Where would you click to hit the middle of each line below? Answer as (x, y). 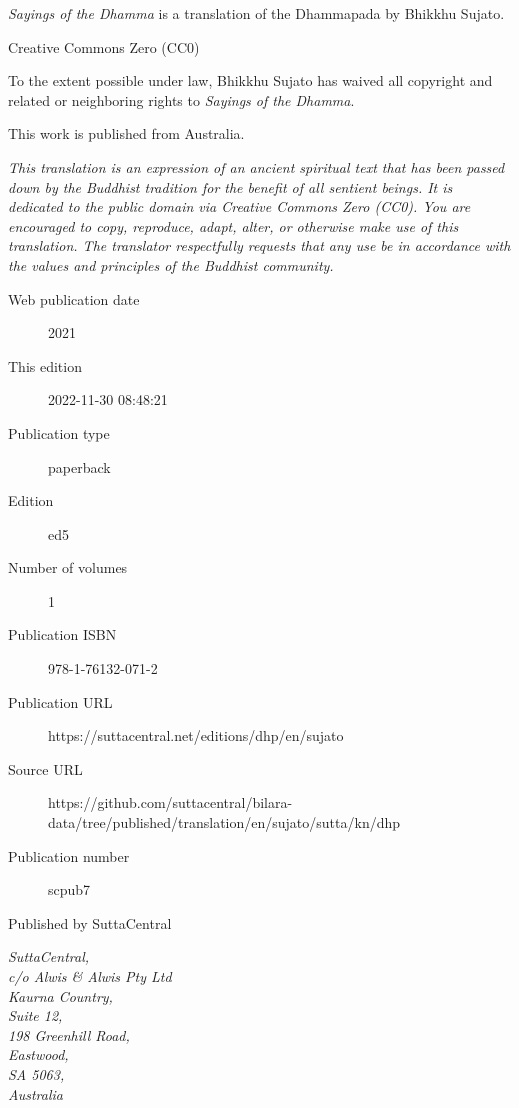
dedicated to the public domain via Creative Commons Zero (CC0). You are (239, 206)
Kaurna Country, (60, 995)
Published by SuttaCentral (90, 922)
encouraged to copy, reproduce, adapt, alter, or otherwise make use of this (233, 225)
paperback (79, 466)
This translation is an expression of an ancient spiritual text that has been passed (256, 166)
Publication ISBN (62, 634)
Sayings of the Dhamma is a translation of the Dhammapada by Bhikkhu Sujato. (256, 13)
